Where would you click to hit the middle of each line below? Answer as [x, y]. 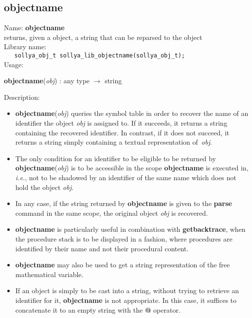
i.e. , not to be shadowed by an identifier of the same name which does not [126, 177]
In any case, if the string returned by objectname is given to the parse [124, 203]
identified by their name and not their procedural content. [102, 248]
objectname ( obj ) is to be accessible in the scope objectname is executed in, [132, 168]
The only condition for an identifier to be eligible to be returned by [116, 158]
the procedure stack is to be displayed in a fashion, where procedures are [124, 238]
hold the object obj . [44, 187]
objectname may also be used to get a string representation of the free [123, 265]
